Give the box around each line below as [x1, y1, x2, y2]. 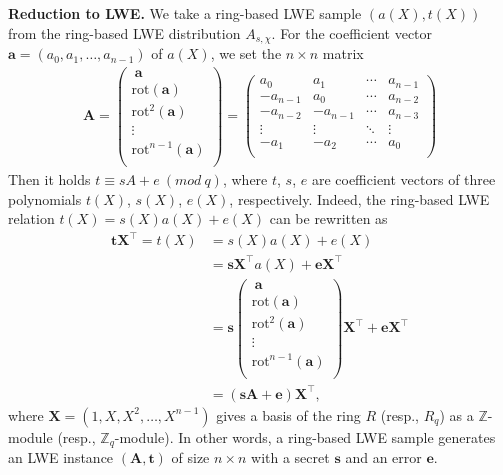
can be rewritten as [269, 208, 388, 229]
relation [8, 208, 55, 229]
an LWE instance [8, 447, 114, 468]
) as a [439, 404, 474, 425]
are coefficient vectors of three [311, 168, 496, 189]
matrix [322, 43, 364, 64]
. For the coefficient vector [271, 22, 433, 43]
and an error [345, 447, 422, 468]
